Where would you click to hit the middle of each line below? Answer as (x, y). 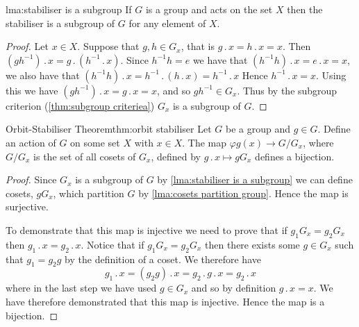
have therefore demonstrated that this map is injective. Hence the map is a (165, 301)
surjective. (27, 207)
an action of (31, 142)
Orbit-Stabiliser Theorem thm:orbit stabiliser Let (109, 129)
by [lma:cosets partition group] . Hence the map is (243, 193)
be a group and (258, 129)
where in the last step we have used (81, 288)
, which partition (89, 193)
